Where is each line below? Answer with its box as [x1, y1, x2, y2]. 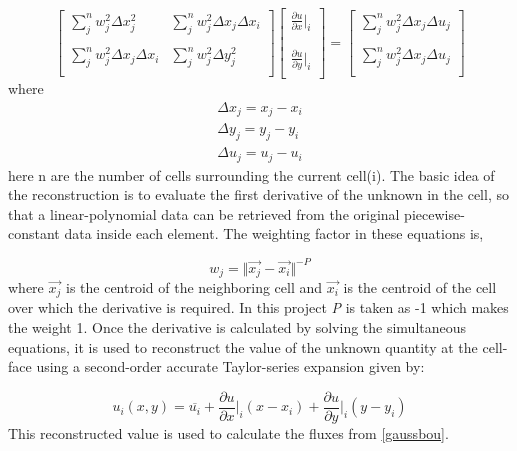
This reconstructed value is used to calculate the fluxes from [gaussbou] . [8, 422, 449, 443]
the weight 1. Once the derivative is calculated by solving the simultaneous [8, 317, 467, 338]
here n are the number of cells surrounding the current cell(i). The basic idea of [8, 164, 495, 185]
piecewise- [404, 203, 465, 224]
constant [8, 223, 60, 244]
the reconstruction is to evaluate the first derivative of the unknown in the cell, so [8, 184, 509, 205]
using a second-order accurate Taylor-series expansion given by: [36, 356, 425, 377]
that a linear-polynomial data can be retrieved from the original [8, 203, 400, 224]
